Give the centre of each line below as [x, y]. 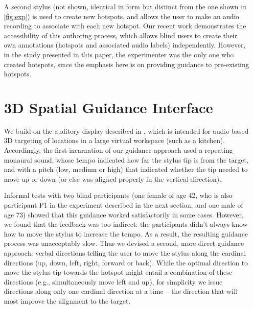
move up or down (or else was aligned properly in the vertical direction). [113, 178]
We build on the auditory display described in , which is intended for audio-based [126, 131]
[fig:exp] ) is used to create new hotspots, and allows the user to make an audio [122, 16]
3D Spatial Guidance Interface [109, 107]
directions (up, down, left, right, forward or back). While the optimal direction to [126, 262]
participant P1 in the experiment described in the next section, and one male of [124, 205]
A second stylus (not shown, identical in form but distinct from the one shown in [125, 6]
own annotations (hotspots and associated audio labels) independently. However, [125, 45]
